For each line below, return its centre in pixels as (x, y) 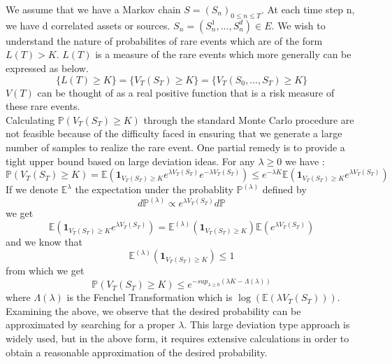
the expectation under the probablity (154, 189)
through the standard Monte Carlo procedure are (249, 119)
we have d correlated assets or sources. (88, 25)
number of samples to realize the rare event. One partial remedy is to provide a (175, 147)
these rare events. (43, 106)
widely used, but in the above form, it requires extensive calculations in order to (177, 338)
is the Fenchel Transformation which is (150, 297)
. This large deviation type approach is (267, 324)
